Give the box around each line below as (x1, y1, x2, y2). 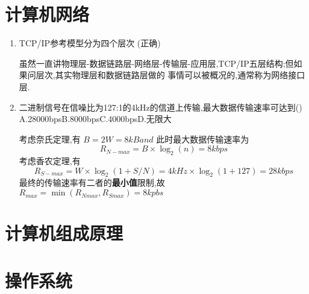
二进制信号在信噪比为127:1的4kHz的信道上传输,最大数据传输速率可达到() (19, 100, 302, 113)
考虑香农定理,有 (19, 155, 81, 167)
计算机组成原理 (5, 221, 123, 245)
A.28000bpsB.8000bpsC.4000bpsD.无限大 (19, 112, 172, 125)
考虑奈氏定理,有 (19, 132, 81, 145)
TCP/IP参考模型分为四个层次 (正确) (19, 37, 161, 49)
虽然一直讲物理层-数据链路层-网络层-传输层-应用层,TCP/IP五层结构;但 (19, 57, 294, 69)
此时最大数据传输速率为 (156, 132, 249, 145)
